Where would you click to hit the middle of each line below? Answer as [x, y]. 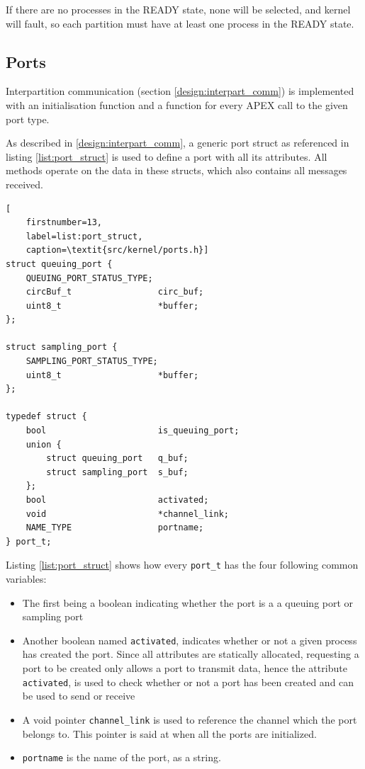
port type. [28, 119]
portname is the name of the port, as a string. [122, 757]
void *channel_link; [127, 514]
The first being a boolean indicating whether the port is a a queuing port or [188, 602]
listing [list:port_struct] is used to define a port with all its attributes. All [167, 156]
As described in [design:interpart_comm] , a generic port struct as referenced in [178, 143]
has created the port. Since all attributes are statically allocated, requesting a [191, 654]
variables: [26, 579]
